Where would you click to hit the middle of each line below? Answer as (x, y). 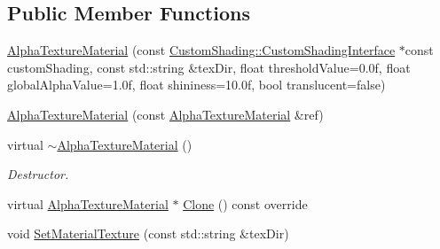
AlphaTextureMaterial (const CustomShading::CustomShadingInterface (201, 50)
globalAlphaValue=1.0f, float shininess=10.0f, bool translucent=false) (196, 85)
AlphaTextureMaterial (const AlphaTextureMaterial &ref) (165, 114)
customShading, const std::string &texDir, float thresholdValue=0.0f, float (209, 67)
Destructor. (38, 174)
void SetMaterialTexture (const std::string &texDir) (148, 233)
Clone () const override (245, 203)
